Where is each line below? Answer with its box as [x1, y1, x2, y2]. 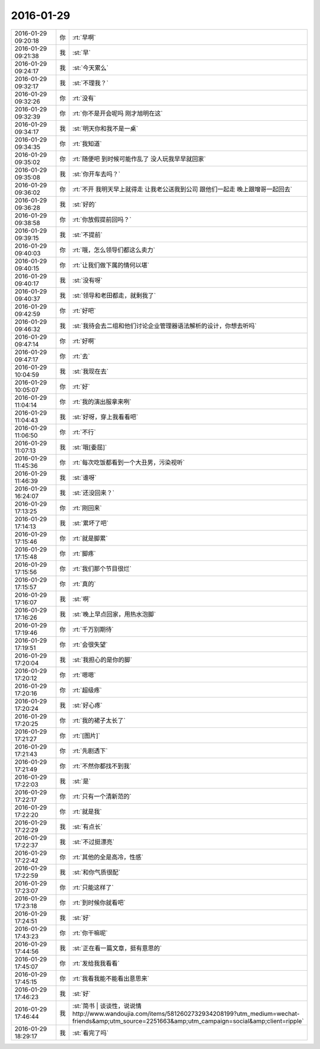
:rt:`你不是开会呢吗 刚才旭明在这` [72, 109, 163, 117]
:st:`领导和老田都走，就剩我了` [72, 291, 156, 299]
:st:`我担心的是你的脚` [72, 655, 133, 663]
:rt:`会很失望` [72, 640, 108, 649]
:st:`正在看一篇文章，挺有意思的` [72, 944, 162, 952]
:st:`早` [72, 48, 91, 56]
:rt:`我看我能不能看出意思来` [72, 974, 149, 983]
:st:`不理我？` [72, 79, 109, 87]
